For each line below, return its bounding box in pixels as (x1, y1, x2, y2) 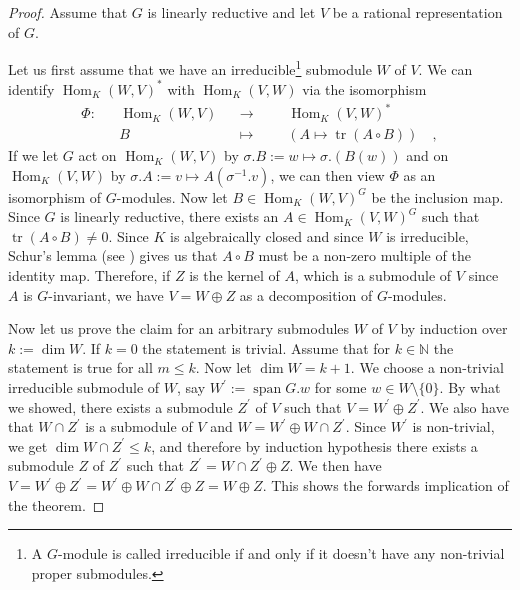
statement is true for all (8, 357, 153, 378)
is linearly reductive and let (147, 2, 316, 22)
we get (8, 435, 48, 456)
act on (78, 145, 117, 166)
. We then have (289, 455, 382, 476)
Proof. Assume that (8, 2, 128, 22)
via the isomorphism (302, 78, 427, 99)
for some (314, 377, 367, 398)
